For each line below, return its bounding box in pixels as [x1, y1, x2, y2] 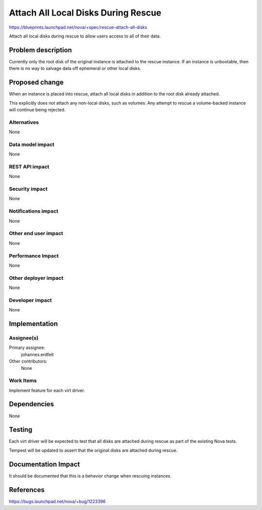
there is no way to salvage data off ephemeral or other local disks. [9, 66, 142, 72]
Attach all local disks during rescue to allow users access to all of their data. [9, 33, 161, 39]
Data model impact [9, 141, 55, 148]
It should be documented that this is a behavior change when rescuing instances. [9, 473, 172, 479]
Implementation [9, 320, 58, 328]
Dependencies [9, 400, 54, 408]
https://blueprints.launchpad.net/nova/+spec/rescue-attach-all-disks [9, 24, 147, 30]
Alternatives [9, 119, 39, 126]
